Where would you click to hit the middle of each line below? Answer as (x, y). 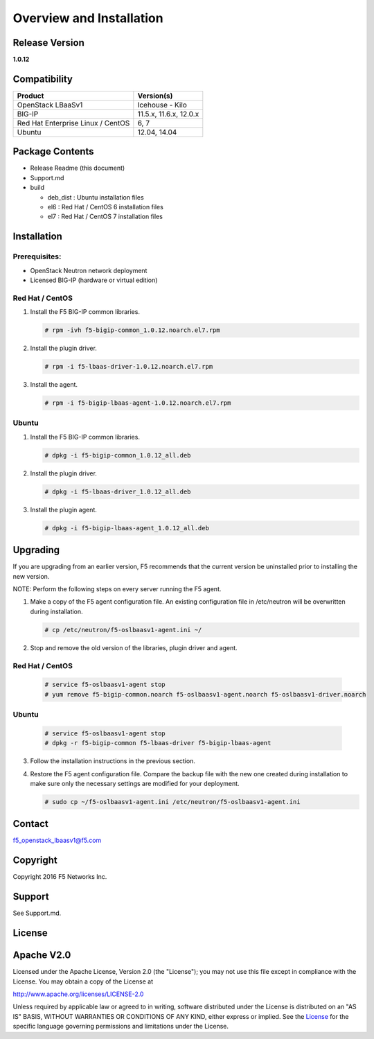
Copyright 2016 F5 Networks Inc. (60, 877)
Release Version (48, 43)
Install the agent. (54, 385)
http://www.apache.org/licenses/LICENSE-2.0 (78, 994)
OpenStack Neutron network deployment (89, 270)
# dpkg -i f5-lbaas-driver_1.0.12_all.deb (118, 491)
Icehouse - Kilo (162, 105)
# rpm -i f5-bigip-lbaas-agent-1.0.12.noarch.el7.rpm (138, 403)
